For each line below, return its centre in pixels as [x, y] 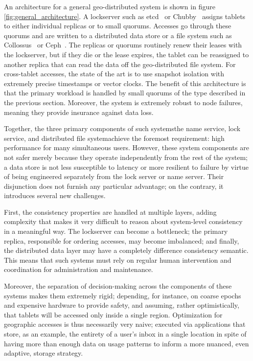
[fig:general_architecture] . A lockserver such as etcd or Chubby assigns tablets [125, 16]
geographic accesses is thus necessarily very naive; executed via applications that [125, 324]
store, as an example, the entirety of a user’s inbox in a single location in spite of [125, 334]
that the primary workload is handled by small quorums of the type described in [125, 93]
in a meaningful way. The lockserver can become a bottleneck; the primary [116, 231]
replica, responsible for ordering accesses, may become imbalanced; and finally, [122, 240]
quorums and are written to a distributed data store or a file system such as [118, 35]
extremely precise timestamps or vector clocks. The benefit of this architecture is [125, 83]
